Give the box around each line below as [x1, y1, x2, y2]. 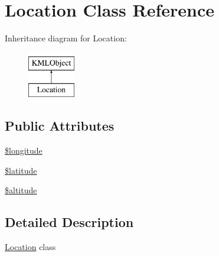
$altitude [5, 184, 37, 196]
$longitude [5, 144, 43, 157]
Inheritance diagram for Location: [5, 32, 127, 44]
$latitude [5, 164, 37, 176]
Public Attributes [5, 116, 115, 135]
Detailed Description [5, 213, 134, 231]
